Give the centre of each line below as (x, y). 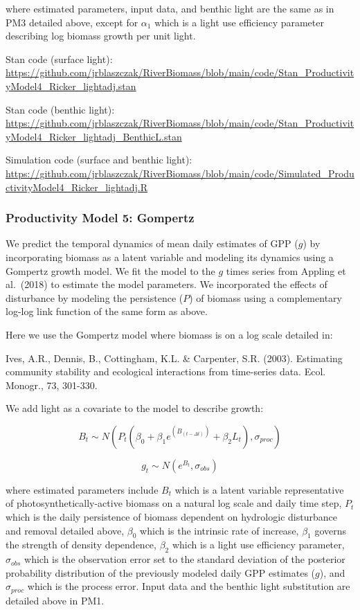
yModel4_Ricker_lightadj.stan (71, 86)
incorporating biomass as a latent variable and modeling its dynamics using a (170, 257)
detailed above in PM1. (55, 600)
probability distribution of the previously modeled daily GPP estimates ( (161, 572)
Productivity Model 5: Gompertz (100, 218)
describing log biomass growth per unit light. (101, 36)
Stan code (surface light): (59, 59)
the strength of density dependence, (81, 545)
